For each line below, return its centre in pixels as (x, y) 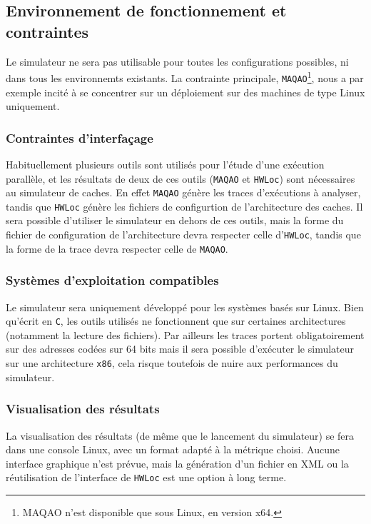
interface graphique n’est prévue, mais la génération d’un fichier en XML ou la (177, 463)
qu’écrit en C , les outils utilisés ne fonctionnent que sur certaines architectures (176, 321)
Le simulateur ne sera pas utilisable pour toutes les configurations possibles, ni (177, 61)
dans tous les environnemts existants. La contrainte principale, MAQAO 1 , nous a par (185, 77)
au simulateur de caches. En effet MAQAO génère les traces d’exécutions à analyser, (183, 192)
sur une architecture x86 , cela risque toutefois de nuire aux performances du (172, 363)
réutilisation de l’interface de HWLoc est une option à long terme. (146, 477)
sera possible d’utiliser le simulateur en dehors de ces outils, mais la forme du (175, 220)
